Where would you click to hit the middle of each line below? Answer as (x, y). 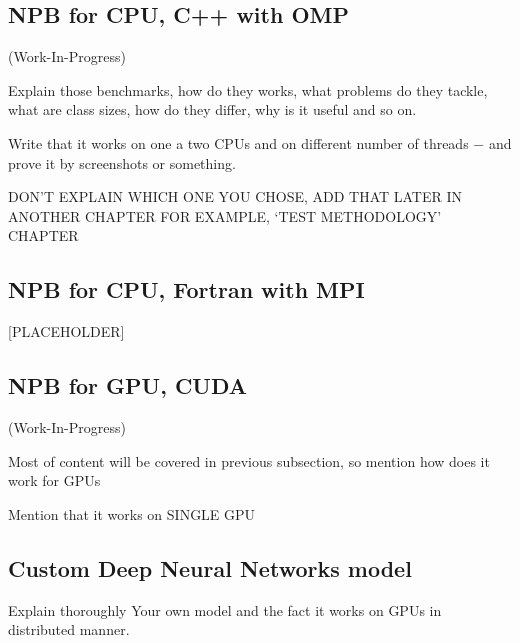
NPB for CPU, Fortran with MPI (186, 289)
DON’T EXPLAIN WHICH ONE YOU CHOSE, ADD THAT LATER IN (235, 196)
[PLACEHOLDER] (66, 331)
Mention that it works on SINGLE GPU (132, 513)
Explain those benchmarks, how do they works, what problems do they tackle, (248, 89)
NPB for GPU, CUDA (128, 385)
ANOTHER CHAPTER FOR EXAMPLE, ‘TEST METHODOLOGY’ (225, 215)
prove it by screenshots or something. (122, 162)
